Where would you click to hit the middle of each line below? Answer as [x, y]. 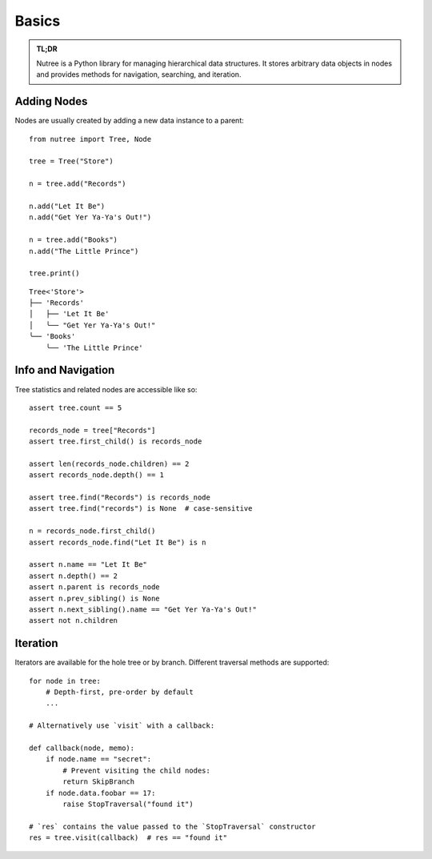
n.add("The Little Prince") [84, 251]
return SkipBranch [99, 782]
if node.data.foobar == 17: [100, 793]
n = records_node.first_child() [92, 531]
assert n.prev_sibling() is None [94, 598]
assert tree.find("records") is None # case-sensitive [141, 509]
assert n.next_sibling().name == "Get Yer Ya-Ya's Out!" [143, 609]
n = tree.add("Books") [74, 240]
